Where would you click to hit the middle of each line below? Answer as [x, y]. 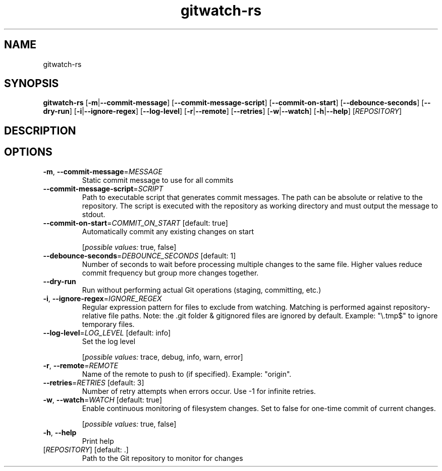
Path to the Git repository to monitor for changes [162, 458]
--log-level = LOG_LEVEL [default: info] [107, 332]
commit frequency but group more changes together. [170, 273]
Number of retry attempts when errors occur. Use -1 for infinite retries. [199, 391]
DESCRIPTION [40, 130]
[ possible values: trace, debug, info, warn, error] [162, 357]
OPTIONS [28, 152]
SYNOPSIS [32, 84]
